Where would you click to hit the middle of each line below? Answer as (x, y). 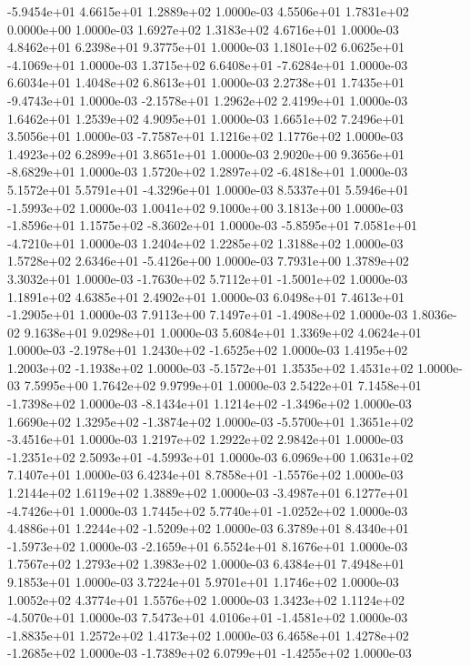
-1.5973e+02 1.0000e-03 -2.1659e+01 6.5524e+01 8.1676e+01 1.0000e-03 (208, 545)
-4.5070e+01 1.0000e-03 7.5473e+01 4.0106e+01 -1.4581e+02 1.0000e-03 (208, 617)
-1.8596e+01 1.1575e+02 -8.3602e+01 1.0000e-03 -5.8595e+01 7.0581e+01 (213, 225)
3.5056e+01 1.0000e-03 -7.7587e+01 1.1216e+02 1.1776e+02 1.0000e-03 (205, 136)
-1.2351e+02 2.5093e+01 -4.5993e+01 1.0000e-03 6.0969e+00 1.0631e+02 (210, 456)
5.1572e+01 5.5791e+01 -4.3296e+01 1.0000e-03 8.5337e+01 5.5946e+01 (208, 189)
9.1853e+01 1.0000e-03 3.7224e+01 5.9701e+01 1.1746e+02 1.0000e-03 (203, 581)
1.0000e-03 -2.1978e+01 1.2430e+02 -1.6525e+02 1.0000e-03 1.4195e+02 (208, 350)
